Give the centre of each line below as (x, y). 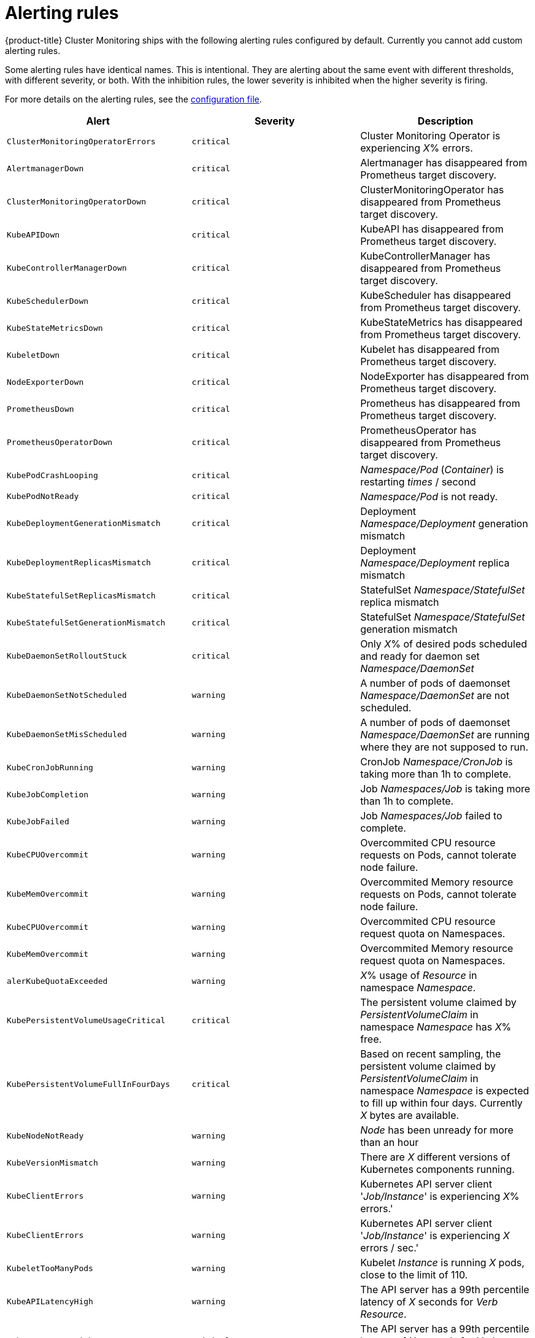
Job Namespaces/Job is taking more (445, 788)
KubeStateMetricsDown (55, 328)
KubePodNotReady (43, 497)
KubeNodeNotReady (45, 1136)
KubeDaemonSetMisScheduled (67, 735)
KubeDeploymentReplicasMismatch (79, 563)
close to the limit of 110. (414, 1274)
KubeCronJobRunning (50, 768)
